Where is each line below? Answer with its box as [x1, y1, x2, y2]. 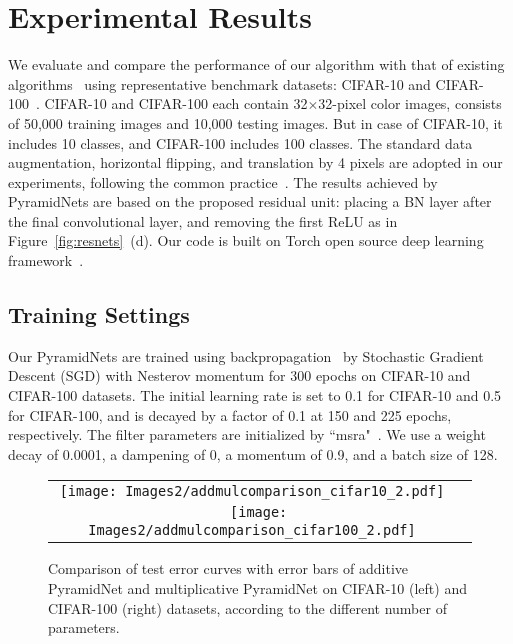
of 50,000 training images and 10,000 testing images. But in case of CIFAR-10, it [8, 112, 503, 133]
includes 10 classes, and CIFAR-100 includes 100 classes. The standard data [8, 132, 473, 153]
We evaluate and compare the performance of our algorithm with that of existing [8, 54, 505, 75]
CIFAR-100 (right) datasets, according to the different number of [48, 597, 447, 618]
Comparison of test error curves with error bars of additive [48, 558, 408, 579]
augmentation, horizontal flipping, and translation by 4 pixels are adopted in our [8, 152, 503, 173]
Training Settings [8, 299, 190, 330]
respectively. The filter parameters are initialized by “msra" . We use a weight [8, 424, 486, 445]
